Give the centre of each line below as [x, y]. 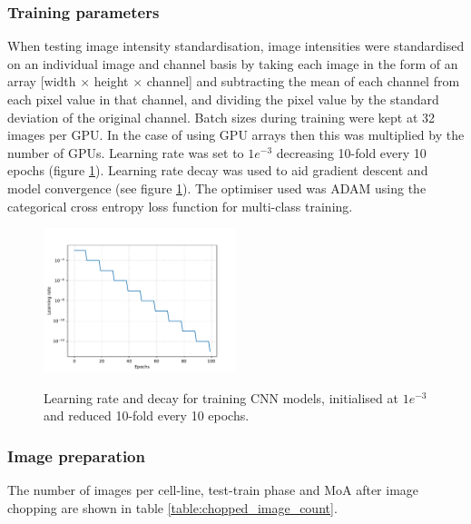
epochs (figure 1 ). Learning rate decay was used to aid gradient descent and [218, 170]
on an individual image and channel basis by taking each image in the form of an [233, 63]
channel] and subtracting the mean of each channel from [303, 81]
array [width [42, 81]
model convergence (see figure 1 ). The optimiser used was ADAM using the [217, 188]
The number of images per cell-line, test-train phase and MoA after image [213, 490]
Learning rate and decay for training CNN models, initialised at [221, 397]
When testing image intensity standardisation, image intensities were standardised [236, 46]
